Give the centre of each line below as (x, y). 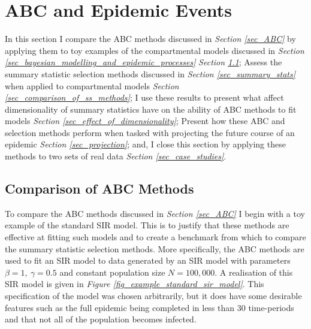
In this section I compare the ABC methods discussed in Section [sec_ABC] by (150, 39)
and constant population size (112, 272)
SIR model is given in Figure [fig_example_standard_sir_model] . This (135, 284)
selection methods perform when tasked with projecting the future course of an (150, 132)
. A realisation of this (254, 272)
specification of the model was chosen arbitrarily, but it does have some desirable (153, 296)
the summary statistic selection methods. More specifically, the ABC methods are (155, 248)
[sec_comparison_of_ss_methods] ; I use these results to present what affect (144, 97)
